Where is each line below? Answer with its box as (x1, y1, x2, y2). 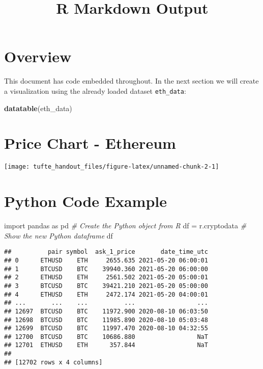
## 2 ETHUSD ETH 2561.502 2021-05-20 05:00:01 (4, 274, 208, 281)
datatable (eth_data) (4, 102, 72, 113)
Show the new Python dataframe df (4, 230, 113, 241)
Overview (4, 46, 72, 67)
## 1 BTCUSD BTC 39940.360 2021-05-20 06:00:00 (4, 265, 208, 273)
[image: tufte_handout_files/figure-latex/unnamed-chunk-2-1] (4, 163, 219, 171)
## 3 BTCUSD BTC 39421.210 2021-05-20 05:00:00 (4, 282, 208, 289)
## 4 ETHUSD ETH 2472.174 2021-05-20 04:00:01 (4, 291, 208, 298)
